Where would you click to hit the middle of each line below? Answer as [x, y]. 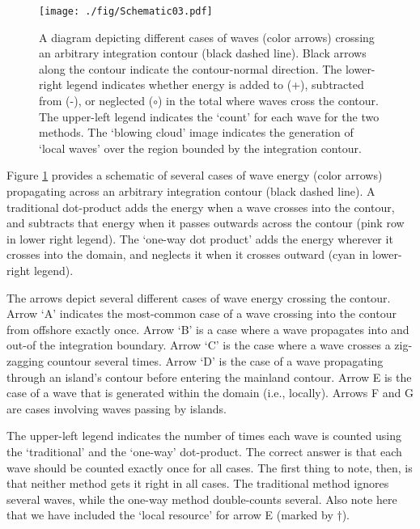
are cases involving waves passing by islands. [117, 408]
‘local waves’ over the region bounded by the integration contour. [200, 148]
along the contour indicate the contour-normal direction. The [191, 68]
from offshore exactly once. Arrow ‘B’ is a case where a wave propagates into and [208, 329]
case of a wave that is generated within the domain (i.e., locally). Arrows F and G [210, 393]
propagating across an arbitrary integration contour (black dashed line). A [191, 191]
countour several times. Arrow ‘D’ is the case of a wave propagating [215, 360]
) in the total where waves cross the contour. [268, 101]
